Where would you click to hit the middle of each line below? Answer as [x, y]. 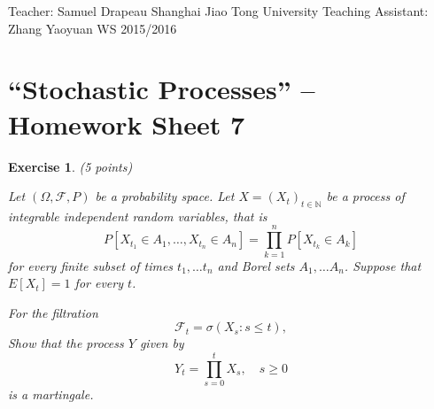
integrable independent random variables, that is [138, 216]
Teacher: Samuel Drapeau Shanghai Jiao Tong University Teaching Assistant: [218, 11]
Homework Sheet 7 [126, 123]
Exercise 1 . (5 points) [70, 166]
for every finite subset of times [91, 265]
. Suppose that [383, 265]
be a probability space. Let [165, 196]
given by [162, 343]
